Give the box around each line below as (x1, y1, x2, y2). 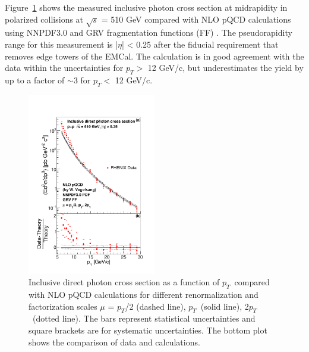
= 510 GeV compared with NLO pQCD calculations (101, 13, 291, 25)
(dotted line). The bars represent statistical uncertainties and (32, 312, 256, 325)
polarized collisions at (5, 13, 84, 25)
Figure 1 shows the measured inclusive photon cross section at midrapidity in (5, 1, 288, 13)
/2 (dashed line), (125, 300, 186, 312)
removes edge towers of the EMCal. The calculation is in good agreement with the (5, 49, 304, 62)
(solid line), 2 (200, 300, 249, 312)
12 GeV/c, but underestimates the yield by (147, 61, 304, 74)
